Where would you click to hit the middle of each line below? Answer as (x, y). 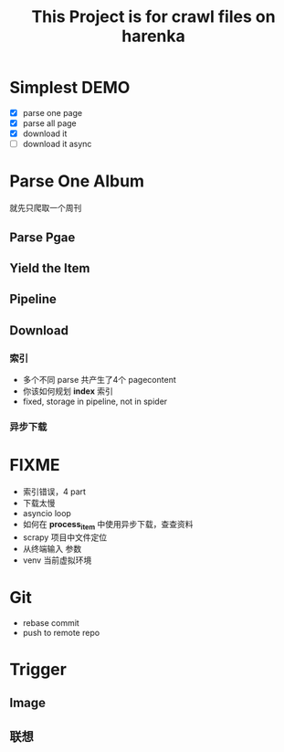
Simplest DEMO (70, 88)
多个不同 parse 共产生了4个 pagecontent (99, 379)
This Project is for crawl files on (153, 17)
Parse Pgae (42, 237)
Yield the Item (50, 268)
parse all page (50, 123)
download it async (57, 144)
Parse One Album (77, 181)
